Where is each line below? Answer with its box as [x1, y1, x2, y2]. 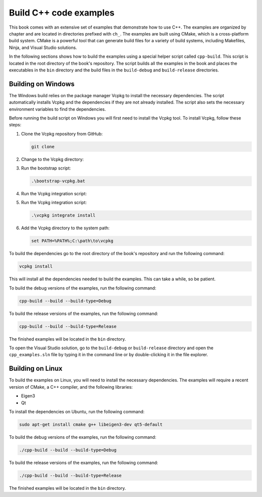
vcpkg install [19, 264, 53, 269]
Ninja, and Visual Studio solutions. [9, 44, 77, 51]
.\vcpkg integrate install [31, 213, 96, 218]
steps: [9, 122, 21, 128]
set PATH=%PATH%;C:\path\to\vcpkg [31, 238, 114, 244]
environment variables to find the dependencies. [9, 106, 106, 112]
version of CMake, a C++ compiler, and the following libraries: [9, 384, 133, 390]
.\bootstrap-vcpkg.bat [31, 178, 85, 184]
